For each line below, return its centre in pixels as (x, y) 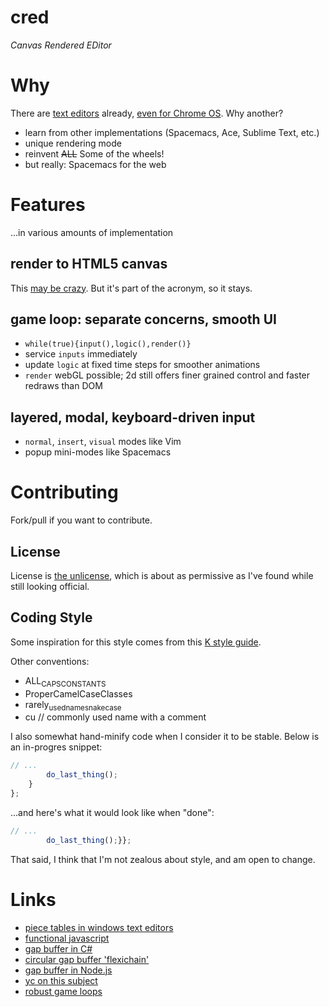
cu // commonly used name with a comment (115, 717)
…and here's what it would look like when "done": (112, 812)
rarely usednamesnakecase (73, 705)
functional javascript (67, 938)
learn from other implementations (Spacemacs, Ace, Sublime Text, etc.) (172, 132)
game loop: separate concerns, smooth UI (143, 319)
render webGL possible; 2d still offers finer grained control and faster (167, 375)
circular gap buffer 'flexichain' (87, 959)
